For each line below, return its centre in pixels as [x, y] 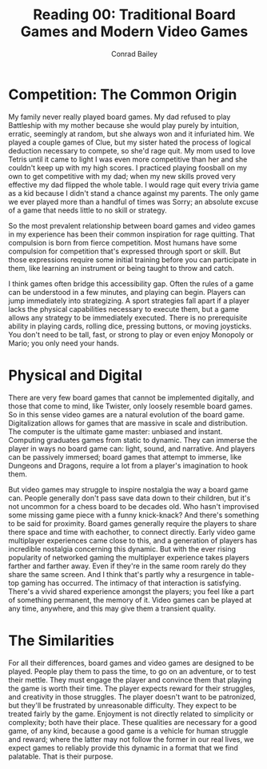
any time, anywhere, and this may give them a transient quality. [112, 608]
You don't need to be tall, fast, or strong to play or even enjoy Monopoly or [131, 334]
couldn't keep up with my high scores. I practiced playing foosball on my [128, 167]
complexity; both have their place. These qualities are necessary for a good [133, 722]
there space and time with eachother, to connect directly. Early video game [132, 532]
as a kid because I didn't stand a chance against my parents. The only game [134, 193]
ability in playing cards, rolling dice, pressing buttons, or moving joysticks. [130, 326]
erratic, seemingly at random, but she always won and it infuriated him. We [132, 133]
